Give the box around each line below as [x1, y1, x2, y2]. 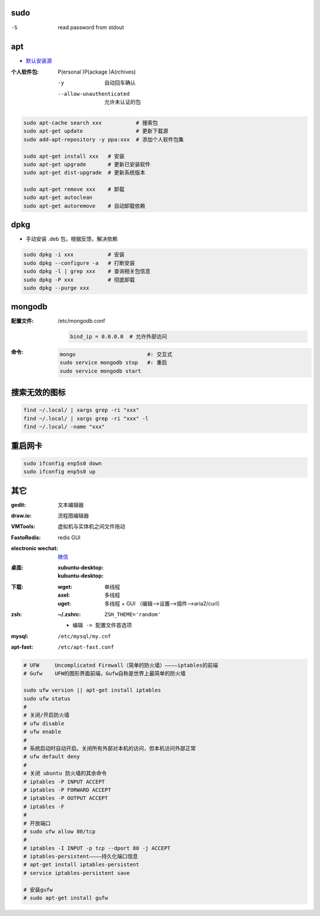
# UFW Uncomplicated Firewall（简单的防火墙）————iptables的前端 [23, 662, 219, 669]
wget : [57, 583, 72, 590]
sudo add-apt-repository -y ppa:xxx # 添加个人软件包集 [23, 136, 184, 142]
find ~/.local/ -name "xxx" [23, 423, 105, 430]
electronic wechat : [11, 545, 59, 552]
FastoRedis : [11, 534, 41, 541]
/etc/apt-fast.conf [57, 644, 114, 651]
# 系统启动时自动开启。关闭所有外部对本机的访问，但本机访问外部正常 [23, 745, 196, 752]
